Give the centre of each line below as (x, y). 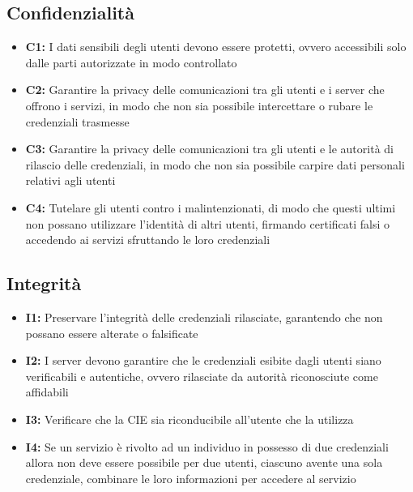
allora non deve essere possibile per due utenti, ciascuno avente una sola (204, 462)
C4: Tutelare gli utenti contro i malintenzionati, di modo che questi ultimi (211, 207)
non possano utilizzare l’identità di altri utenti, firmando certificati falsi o (208, 223)
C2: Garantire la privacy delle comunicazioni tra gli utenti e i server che (205, 90)
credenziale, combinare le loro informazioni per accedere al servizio (191, 478)
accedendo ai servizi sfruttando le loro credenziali (148, 240)
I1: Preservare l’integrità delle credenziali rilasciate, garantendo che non (204, 317)
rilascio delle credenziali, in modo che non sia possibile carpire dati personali (215, 164)
